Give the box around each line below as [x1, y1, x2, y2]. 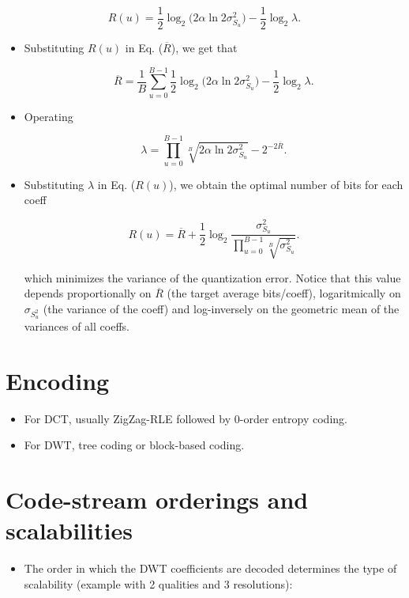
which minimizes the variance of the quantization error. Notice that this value [24, 269, 401, 286]
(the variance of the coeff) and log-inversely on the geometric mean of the [43, 300, 400, 316]
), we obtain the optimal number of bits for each [169, 176, 403, 192]
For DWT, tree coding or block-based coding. [24, 437, 245, 453]
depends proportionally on [24, 285, 152, 301]
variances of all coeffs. [24, 318, 129, 334]
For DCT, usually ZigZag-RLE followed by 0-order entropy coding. [24, 410, 347, 426]
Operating [24, 108, 73, 124]
